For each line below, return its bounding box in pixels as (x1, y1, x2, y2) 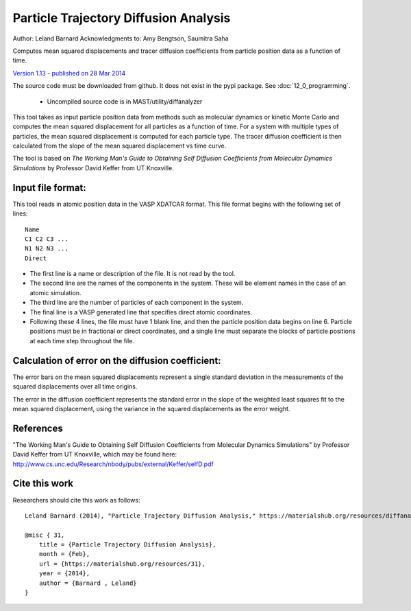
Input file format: (12, 182, 86, 194)
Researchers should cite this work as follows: (12, 496, 140, 504)
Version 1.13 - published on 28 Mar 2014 (12, 69, 126, 77)
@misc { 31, (25, 531, 65, 539)
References (12, 422, 63, 434)
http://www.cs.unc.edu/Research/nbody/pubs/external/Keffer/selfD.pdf (12, 460, 214, 468)
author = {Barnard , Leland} (38, 579, 137, 587)
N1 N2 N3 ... (25, 244, 68, 253)
